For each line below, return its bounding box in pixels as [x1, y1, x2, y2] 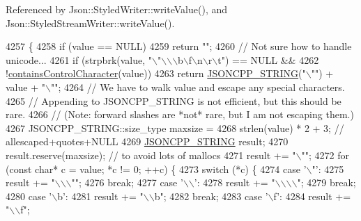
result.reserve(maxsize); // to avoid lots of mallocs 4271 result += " [6, 147, 296, 162]
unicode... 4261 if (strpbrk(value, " [6, 52, 153, 67]
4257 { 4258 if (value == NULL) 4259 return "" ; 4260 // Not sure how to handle [6, 39, 352, 54]
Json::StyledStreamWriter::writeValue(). [6, 15, 175, 30]
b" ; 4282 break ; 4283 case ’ [154, 188, 268, 203]
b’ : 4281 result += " [57, 188, 144, 203]
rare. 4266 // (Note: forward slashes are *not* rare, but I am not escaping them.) [6, 107, 354, 122]
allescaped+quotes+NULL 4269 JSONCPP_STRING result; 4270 [6, 134, 289, 149]
